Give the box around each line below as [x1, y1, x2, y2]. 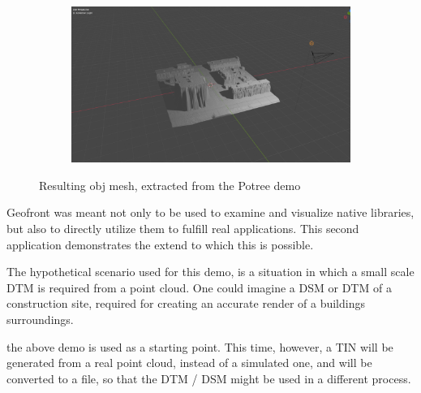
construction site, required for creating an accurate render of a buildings [6, 295, 365, 312]
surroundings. [6, 310, 74, 327]
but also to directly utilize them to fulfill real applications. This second [6, 219, 359, 236]
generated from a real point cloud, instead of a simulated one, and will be [6, 354, 372, 371]
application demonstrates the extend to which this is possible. [6, 235, 314, 253]
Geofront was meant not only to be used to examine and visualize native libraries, [6, 204, 415, 221]
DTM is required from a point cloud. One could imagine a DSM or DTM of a [6, 279, 392, 296]
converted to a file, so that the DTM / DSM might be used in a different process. [6, 369, 411, 387]
